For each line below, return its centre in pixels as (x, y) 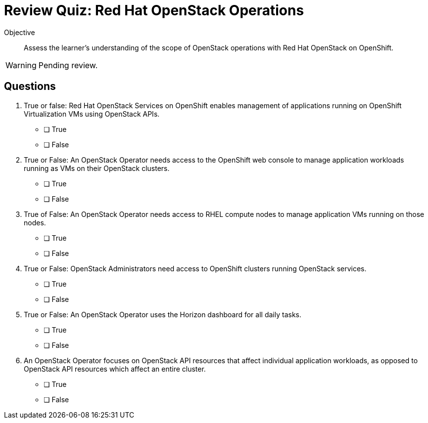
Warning (21, 65)
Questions (30, 86)
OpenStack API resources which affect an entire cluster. (115, 369)
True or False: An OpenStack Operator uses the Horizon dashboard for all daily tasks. (163, 314)
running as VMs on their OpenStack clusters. (97, 168)
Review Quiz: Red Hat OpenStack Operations (154, 10)
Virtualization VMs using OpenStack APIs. (92, 114)
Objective (20, 32)
